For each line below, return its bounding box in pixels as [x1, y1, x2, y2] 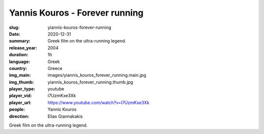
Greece [47, 65, 63, 71]
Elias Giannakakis [47, 113, 83, 119]
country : [9, 65, 27, 71]
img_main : [9, 72, 31, 78]
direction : [9, 113, 29, 119]
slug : [9, 24, 20, 30]
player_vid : [9, 93, 32, 99]
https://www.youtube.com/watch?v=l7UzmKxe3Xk [47, 99, 150, 105]
